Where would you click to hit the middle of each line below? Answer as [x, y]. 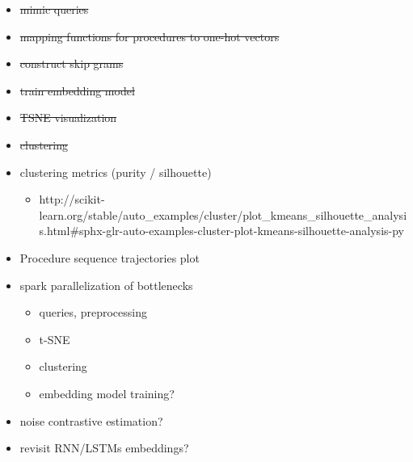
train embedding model [77, 90]
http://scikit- [72, 199]
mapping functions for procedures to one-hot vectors [150, 36]
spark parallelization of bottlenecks [106, 285]
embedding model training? [107, 393]
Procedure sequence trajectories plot [110, 257]
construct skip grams [72, 63]
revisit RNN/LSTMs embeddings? [104, 448]
